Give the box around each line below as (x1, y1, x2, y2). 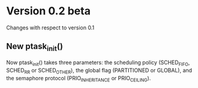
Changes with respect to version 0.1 (6, 24, 95, 31)
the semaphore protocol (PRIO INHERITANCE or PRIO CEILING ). (6, 74, 151, 83)
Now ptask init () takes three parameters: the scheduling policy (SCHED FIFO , (6, 59, 190, 67)
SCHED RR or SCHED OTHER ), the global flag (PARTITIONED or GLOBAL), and (6, 66, 193, 75)
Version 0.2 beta (6, 4, 91, 18)
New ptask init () (6, 41, 63, 53)
